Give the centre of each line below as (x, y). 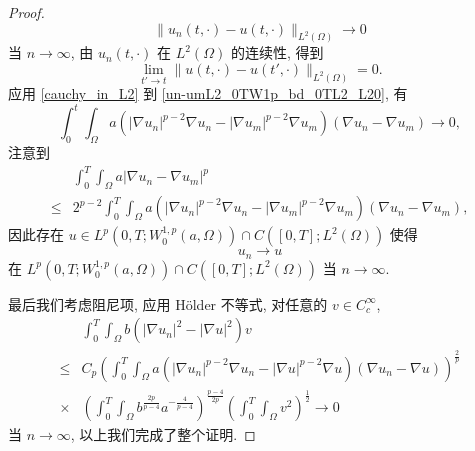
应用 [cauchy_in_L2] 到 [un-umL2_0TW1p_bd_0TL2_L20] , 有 (208, 93)
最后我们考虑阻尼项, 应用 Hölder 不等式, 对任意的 (168, 303)
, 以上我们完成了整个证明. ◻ (163, 434)
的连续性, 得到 (277, 52)
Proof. (26, 12)
